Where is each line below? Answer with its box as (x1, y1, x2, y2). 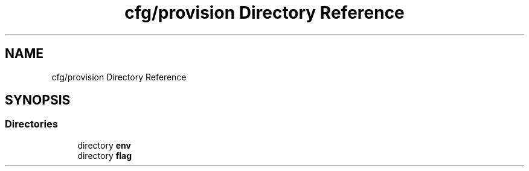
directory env (77, 140, 131, 150)
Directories (5, 118, 58, 131)
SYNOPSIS (5, 92, 71, 108)
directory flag (77, 150, 132, 161)
